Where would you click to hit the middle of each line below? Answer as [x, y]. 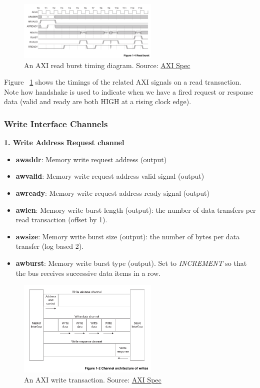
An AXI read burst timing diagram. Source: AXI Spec [107, 65]
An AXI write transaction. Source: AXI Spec [93, 379]
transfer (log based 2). [49, 246]
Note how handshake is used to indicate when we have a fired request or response [129, 91]
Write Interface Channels [56, 123]
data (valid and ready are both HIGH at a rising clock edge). [98, 101]
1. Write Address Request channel [64, 142]
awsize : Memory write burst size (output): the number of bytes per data [128, 236]
